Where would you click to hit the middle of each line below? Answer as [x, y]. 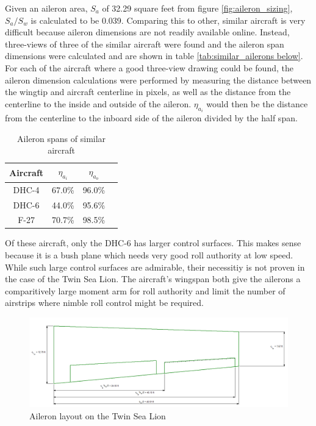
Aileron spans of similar [62, 138]
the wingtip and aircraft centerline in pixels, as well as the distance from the [148, 92]
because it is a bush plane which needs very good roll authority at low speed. [149, 255]
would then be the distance [257, 103]
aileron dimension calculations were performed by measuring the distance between [158, 80]
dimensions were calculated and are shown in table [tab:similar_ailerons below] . [154, 56]
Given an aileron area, [46, 8]
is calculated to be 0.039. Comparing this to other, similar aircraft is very [168, 20]
